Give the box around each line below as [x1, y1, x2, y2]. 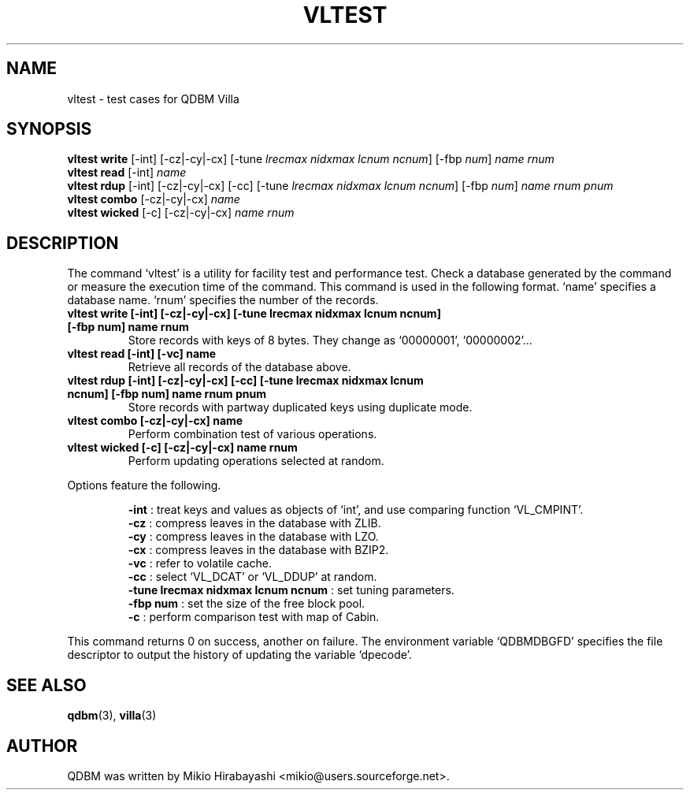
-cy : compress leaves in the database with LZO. [128, 530, 379, 544]
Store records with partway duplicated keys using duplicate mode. [128, 400, 473, 415]
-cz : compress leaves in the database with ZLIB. [128, 516, 381, 530]
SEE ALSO [6, 675, 87, 695]
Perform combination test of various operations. [128, 427, 377, 441]
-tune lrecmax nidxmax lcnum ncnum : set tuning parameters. [128, 583, 454, 597]
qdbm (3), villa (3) [67, 709, 157, 723]
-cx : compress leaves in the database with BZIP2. [128, 543, 389, 557]
